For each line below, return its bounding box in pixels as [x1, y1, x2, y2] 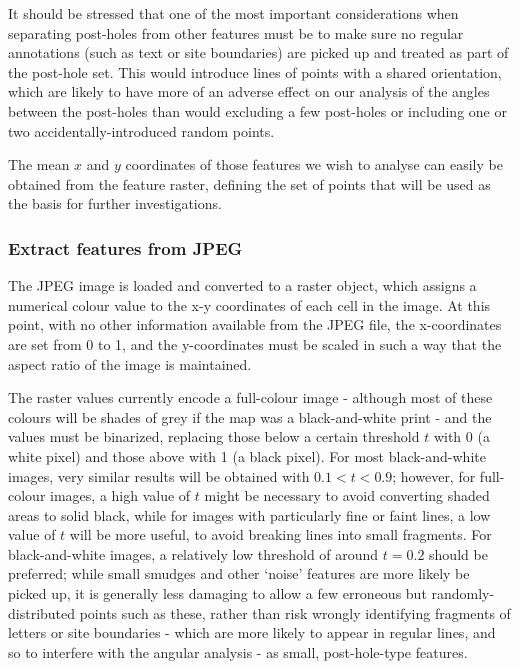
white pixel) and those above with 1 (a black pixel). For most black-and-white [8, 445, 486, 466]
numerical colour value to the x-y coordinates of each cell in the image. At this [8, 294, 491, 315]
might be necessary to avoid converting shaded [204, 485, 490, 506]
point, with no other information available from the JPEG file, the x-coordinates [8, 314, 502, 335]
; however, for [392, 465, 476, 486]
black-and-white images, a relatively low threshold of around [8, 543, 379, 564]
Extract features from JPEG [8, 235, 243, 260]
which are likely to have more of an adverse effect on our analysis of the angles [8, 81, 490, 102]
